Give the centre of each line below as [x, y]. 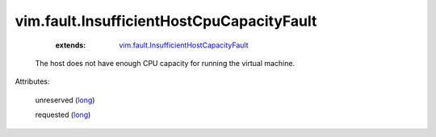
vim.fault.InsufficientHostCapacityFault [184, 45]
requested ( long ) [63, 115]
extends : [71, 45]
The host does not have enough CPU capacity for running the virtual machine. [165, 63]
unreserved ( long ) [65, 100]
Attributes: [32, 81]
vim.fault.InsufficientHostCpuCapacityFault [166, 21]
